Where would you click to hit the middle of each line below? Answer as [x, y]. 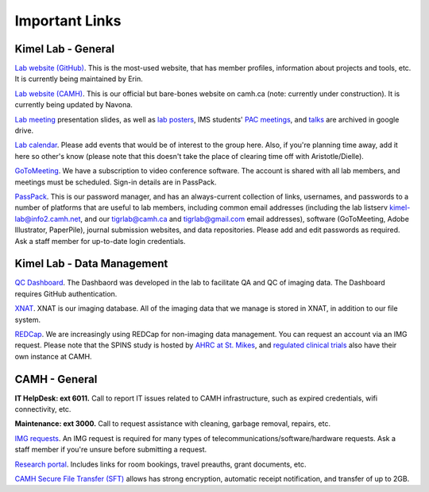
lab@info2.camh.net [48, 219]
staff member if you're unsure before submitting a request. [111, 450]
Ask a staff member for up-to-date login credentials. [100, 241]
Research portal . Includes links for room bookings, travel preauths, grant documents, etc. [160, 464]
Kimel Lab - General [65, 49]
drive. [24, 130]
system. [28, 320]
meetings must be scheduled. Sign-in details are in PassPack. [116, 182]
